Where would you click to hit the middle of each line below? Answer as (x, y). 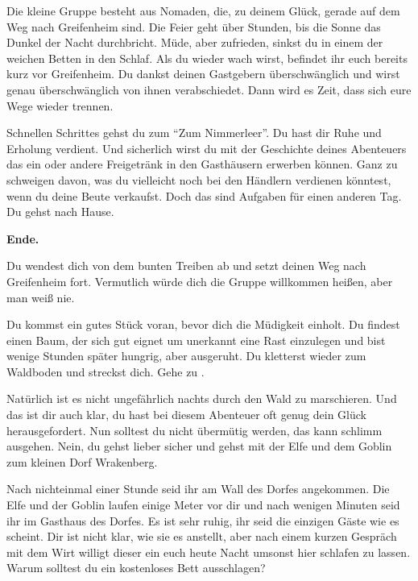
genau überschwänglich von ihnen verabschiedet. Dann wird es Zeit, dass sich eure (209, 89)
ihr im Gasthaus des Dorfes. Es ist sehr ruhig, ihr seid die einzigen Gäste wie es (203, 520)
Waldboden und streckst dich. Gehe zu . (106, 371)
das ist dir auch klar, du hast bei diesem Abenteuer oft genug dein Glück (186, 415)
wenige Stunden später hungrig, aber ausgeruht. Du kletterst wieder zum (186, 356)
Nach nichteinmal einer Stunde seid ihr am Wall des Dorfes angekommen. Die (198, 489)
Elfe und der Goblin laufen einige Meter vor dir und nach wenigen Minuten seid (203, 505)
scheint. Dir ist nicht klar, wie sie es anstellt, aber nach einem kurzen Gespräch (202, 536)
